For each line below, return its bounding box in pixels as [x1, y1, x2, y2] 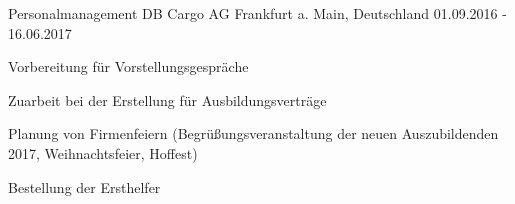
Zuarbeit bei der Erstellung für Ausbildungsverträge [8, 89, 327, 110]
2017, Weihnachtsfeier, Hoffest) [8, 142, 198, 163]
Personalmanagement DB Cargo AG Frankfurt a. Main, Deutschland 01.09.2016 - [8, 3, 507, 23]
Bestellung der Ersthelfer [8, 176, 161, 197]
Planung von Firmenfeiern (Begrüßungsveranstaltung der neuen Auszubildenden [8, 123, 499, 144]
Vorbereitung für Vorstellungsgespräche [8, 56, 249, 77]
